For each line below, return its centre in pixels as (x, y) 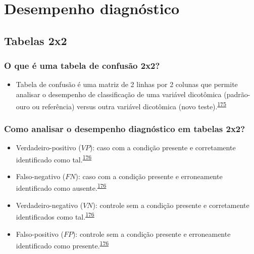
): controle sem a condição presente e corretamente (171, 205)
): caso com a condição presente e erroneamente (149, 176)
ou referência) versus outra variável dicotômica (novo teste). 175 (129, 105)
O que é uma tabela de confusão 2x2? (82, 66)
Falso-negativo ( (41, 176)
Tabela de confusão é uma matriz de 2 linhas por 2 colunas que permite (127, 84)
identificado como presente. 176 (62, 245)
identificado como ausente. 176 (61, 187)
